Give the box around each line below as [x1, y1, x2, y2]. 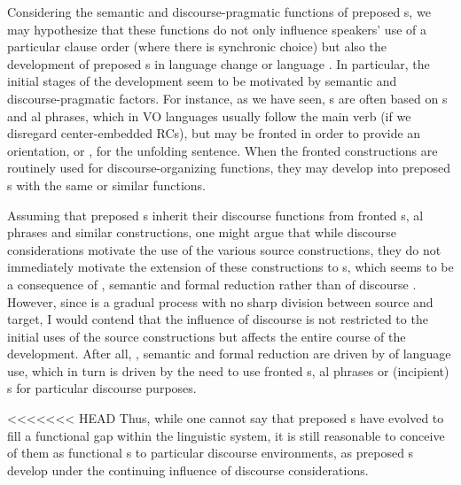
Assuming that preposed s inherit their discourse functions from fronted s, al [7, 205, 424, 224]
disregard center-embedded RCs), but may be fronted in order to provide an [7, 124, 421, 142]
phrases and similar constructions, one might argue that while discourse [7, 223, 397, 242]
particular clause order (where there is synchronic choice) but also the [7, 37, 387, 56]
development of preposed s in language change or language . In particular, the [7, 54, 430, 73]
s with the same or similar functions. [7, 175, 206, 194]
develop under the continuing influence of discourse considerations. [7, 460, 369, 479]
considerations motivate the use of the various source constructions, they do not [7, 240, 441, 258]
